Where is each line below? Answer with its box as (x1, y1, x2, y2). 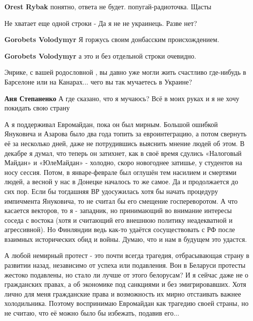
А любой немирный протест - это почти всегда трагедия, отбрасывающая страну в (4, 250, 250, 260)
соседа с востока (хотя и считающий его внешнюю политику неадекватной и (4, 214, 233, 225)
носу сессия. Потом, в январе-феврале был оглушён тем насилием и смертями (4, 167, 237, 177)
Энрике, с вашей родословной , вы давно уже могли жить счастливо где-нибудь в (4, 67, 246, 77)
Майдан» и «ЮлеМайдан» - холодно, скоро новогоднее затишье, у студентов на (4, 157, 242, 168)
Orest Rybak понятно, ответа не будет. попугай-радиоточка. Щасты (4, 1, 212, 11)
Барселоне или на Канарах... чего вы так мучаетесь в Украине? (4, 76, 192, 86)
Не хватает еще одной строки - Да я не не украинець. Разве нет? (4, 18, 197, 28)
